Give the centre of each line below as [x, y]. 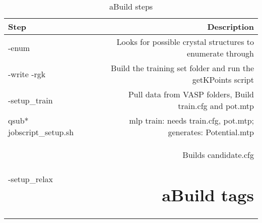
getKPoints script [223, 79]
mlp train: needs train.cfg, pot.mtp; [191, 120]
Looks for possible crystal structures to [185, 42]
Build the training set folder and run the [182, 68]
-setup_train [30, 100]
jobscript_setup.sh [41, 132]
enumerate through [220, 53]
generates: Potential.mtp [211, 132]
